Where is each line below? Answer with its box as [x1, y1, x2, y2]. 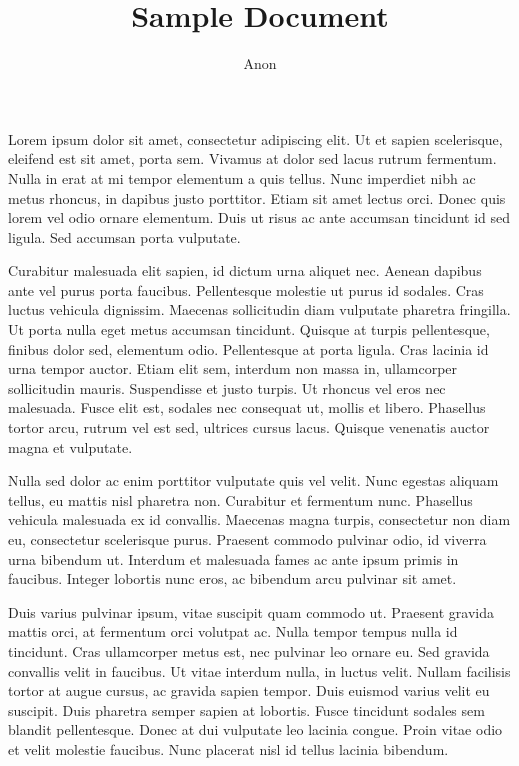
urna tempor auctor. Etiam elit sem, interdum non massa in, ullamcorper [8, 358, 458, 379]
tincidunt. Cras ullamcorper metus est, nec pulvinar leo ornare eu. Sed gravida [8, 640, 490, 661]
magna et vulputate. [8, 436, 133, 457]
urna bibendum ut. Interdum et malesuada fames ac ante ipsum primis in [8, 548, 459, 569]
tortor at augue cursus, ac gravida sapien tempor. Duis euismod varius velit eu [8, 680, 490, 701]
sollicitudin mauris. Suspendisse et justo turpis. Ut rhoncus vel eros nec [8, 377, 446, 398]
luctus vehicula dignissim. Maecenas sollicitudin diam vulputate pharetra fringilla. [8, 299, 511, 320]
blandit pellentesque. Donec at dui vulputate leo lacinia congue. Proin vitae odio [8, 719, 503, 740]
